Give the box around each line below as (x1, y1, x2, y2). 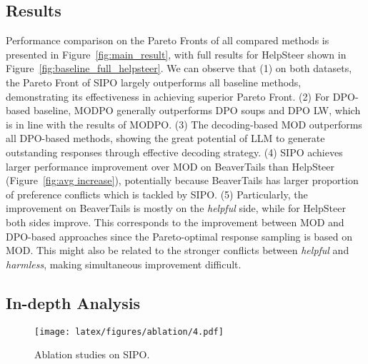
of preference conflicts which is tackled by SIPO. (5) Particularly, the (6, 186, 308, 201)
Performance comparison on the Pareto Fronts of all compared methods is (6, 33, 329, 48)
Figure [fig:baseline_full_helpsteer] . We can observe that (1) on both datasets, (6, 61, 352, 76)
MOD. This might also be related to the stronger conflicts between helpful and (6, 243, 349, 258)
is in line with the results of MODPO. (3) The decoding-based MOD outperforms (6, 116, 362, 131)
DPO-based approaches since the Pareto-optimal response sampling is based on (6, 228, 353, 243)
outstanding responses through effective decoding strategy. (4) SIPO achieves (6, 144, 343, 159)
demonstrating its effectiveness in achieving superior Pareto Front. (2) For (6, 89, 330, 103)
